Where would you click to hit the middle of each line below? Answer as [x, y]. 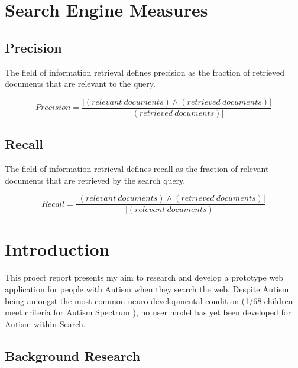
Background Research [73, 355]
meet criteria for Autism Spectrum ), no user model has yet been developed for [148, 312]
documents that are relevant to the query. [80, 84]
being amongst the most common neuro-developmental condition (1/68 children [149, 300]
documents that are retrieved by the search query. [95, 180]
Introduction [57, 249]
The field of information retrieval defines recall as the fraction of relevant [137, 169]
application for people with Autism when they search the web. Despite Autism [147, 289]
